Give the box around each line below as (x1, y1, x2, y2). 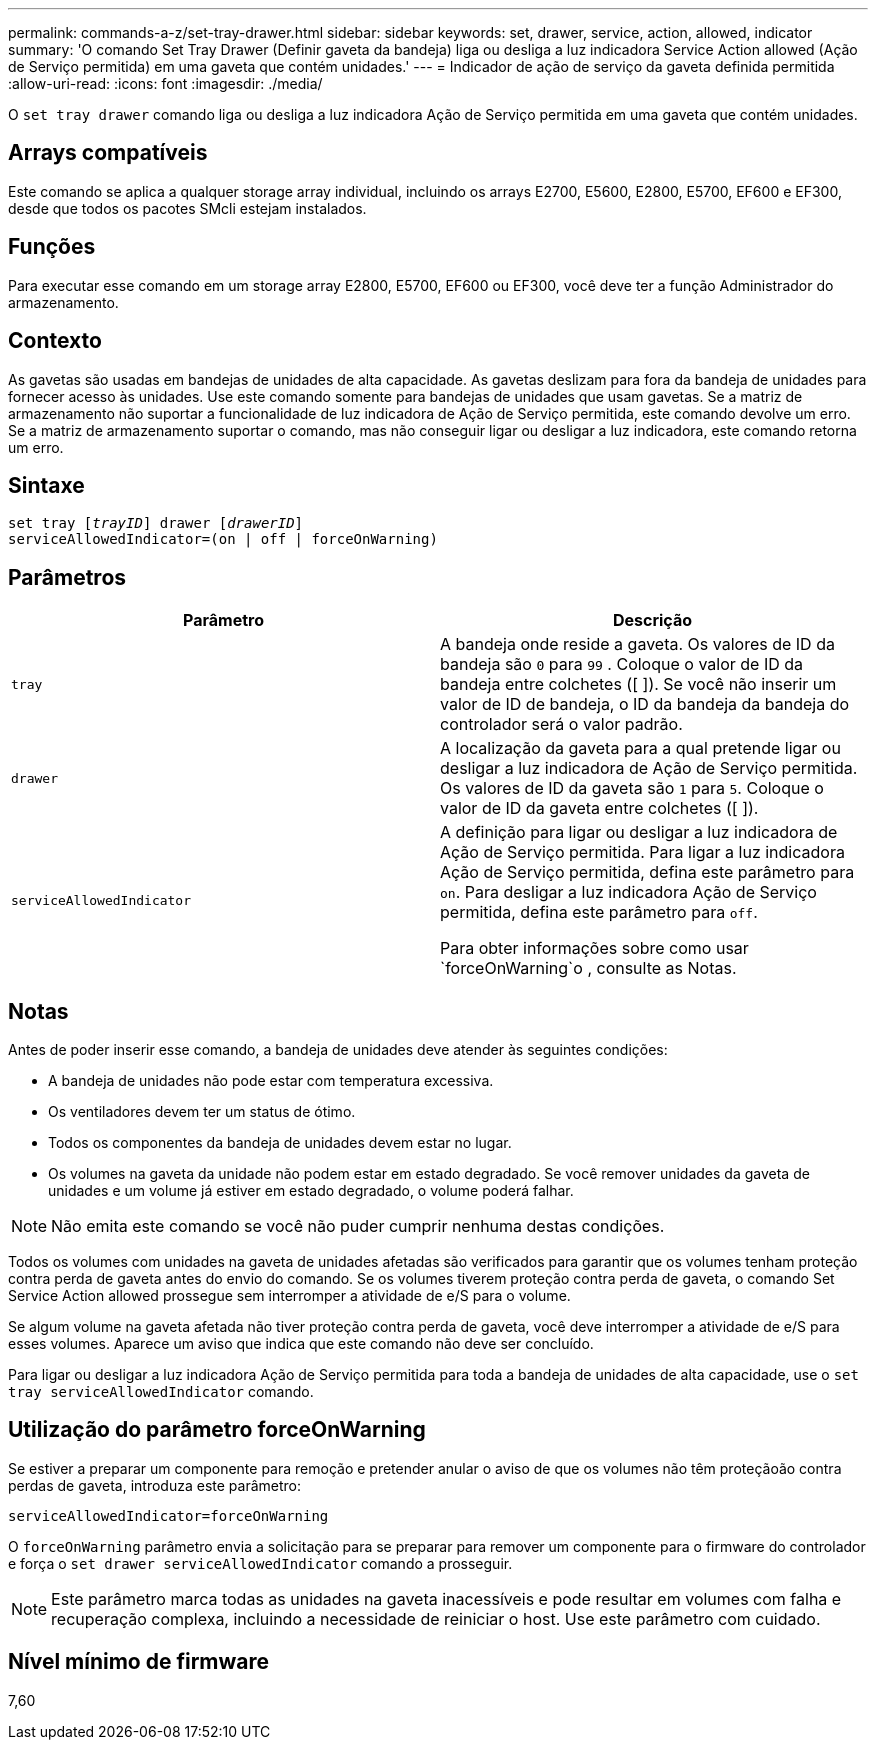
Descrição (612, 610, 693, 631)
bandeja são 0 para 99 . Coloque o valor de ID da (440, 654, 804, 675)
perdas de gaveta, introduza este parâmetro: (8, 1476, 302, 1494)
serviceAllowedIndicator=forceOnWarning (8, 1507, 329, 1524)
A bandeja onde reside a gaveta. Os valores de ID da (440, 634, 835, 655)
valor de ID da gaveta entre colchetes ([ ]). (440, 798, 759, 819)
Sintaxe (8, 472, 85, 498)
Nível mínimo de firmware (8, 1649, 270, 1675)
